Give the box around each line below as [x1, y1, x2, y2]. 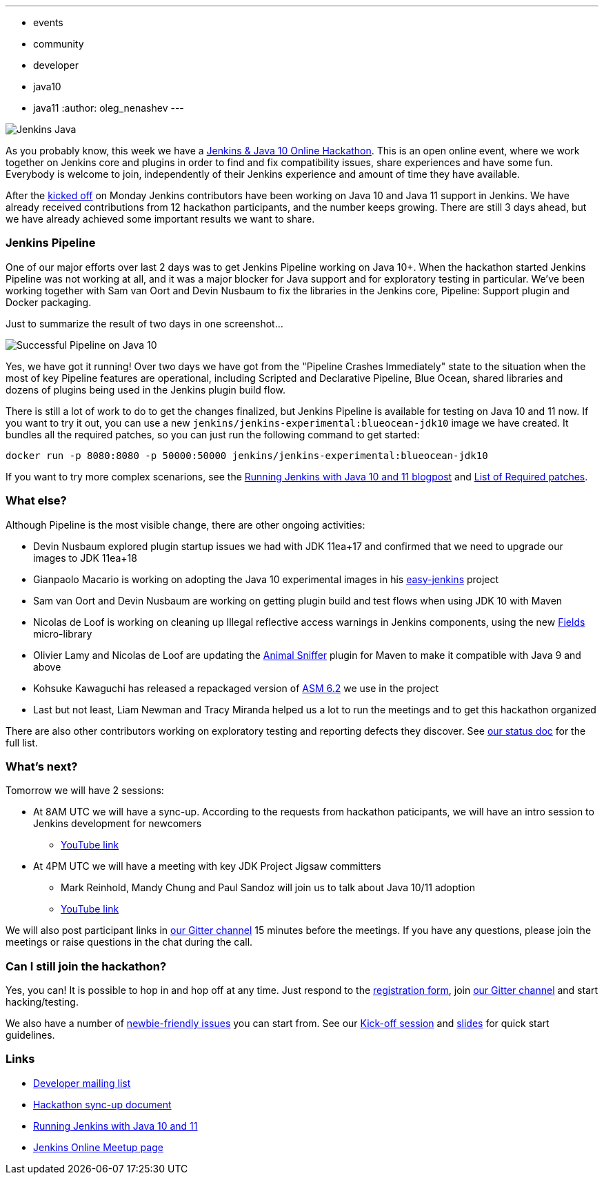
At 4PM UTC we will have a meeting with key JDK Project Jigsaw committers [33, 860, 381, 873]
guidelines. [6, 1029, 55, 1041]
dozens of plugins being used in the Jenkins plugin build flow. [6, 383, 286, 396]
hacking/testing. [6, 996, 79, 1008]
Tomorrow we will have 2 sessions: [6, 784, 164, 797]
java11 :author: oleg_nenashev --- [33, 102, 184, 114]
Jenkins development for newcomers [33, 817, 202, 830]
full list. [6, 736, 38, 749]
